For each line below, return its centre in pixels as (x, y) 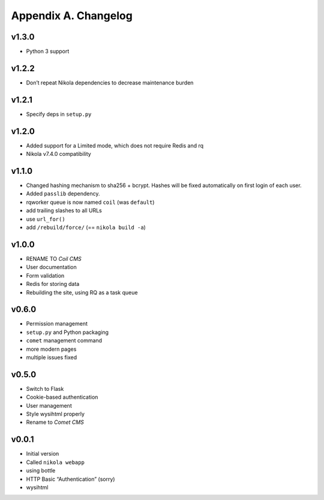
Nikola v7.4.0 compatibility (58, 154)
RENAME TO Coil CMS (54, 258)
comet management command (64, 341)
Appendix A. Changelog (72, 16)
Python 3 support (48, 52)
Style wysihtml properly (55, 414)
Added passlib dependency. (63, 194)
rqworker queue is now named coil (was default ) (90, 202)
